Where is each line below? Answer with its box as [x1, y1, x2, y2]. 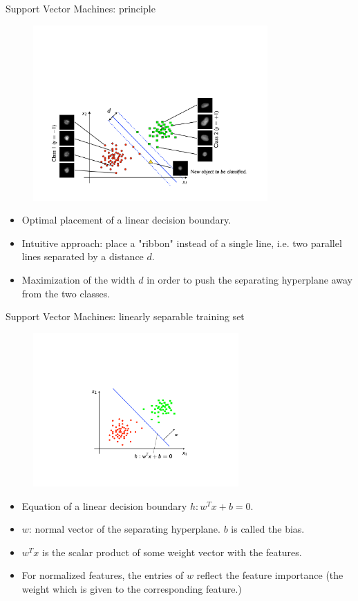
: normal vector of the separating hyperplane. [28, 522, 220, 536]
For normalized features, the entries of [21, 568, 184, 582]
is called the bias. [231, 522, 305, 536]
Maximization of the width [21, 273, 135, 287]
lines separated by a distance [21, 249, 144, 264]
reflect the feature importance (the [196, 568, 343, 582]
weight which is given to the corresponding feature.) [21, 582, 242, 596]
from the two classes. [21, 286, 111, 300]
